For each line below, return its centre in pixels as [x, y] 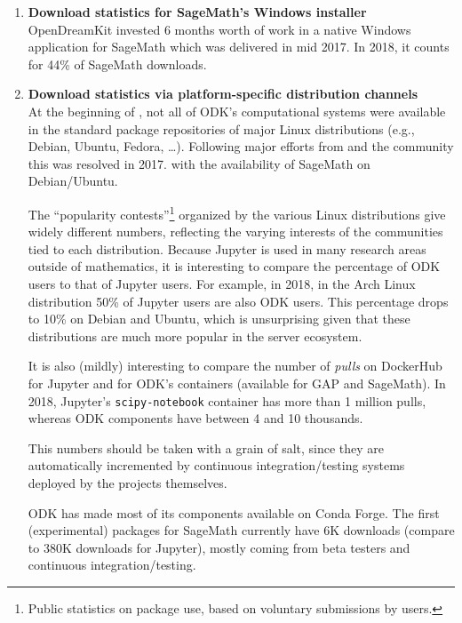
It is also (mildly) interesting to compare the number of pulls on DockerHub [235, 366]
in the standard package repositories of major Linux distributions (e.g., [221, 128]
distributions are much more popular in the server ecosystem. [195, 335]
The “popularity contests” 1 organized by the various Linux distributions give [237, 212]
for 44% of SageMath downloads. [117, 64]
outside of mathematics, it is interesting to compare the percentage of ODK [234, 266]
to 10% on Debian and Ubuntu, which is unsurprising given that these [219, 319]
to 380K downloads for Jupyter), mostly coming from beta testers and [219, 547]
